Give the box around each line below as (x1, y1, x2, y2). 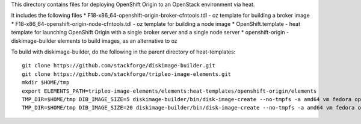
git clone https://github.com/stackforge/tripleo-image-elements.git (22, 70, 232, 78)
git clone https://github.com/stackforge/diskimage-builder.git (22, 62, 216, 69)
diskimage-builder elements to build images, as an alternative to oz (11, 37, 177, 45)
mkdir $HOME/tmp (22, 79, 70, 86)
